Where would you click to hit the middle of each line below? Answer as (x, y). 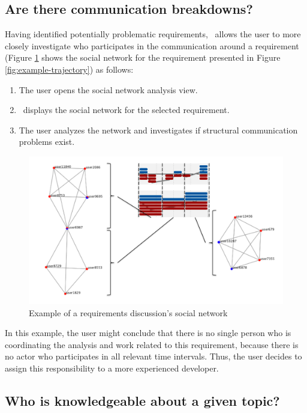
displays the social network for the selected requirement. (126, 110)
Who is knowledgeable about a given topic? (142, 400)
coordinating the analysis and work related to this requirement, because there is (152, 344)
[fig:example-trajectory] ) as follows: (69, 69)
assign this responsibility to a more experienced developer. (112, 368)
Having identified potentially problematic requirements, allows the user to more (153, 34)
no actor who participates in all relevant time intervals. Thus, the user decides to (153, 356)
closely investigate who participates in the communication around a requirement (152, 45)
